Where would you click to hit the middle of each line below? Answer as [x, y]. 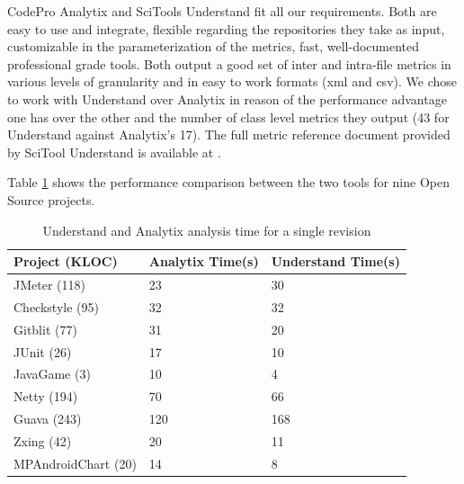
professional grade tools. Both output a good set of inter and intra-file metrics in [229, 63]
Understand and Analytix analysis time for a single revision [207, 230]
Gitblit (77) [45, 329]
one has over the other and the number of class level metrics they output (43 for [228, 117]
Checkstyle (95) [56, 306]
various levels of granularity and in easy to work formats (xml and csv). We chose [232, 81]
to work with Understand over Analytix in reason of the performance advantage [227, 99]
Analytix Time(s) [204, 261]
